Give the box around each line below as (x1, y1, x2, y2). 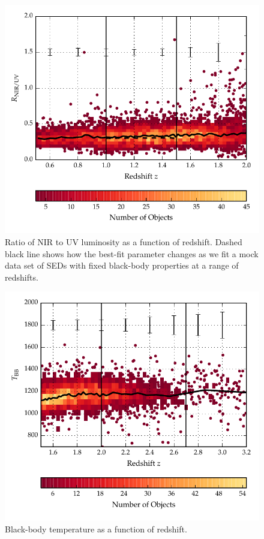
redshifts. (5, 270, 38, 283)
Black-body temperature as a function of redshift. (5, 522, 187, 535)
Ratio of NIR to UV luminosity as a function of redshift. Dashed (5, 236, 242, 248)
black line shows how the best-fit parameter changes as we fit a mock (5, 247, 259, 260)
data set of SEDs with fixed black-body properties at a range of (5, 259, 239, 272)
